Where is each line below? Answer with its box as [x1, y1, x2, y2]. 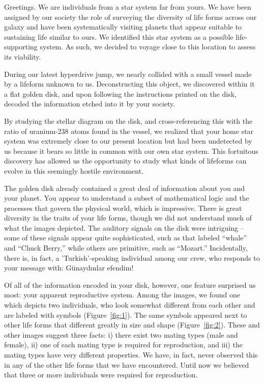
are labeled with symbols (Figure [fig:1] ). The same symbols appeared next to [4, 309, 247, 320]
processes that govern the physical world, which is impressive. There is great [4, 202, 242, 213]
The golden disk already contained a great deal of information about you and [4, 182, 245, 193]
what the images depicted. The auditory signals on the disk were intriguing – [4, 222, 244, 233]
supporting [4, 41, 38, 52]
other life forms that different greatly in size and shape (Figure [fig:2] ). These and [4, 319, 260, 330]
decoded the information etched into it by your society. [4, 98, 175, 109]
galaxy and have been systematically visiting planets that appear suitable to [4, 21, 242, 32]
